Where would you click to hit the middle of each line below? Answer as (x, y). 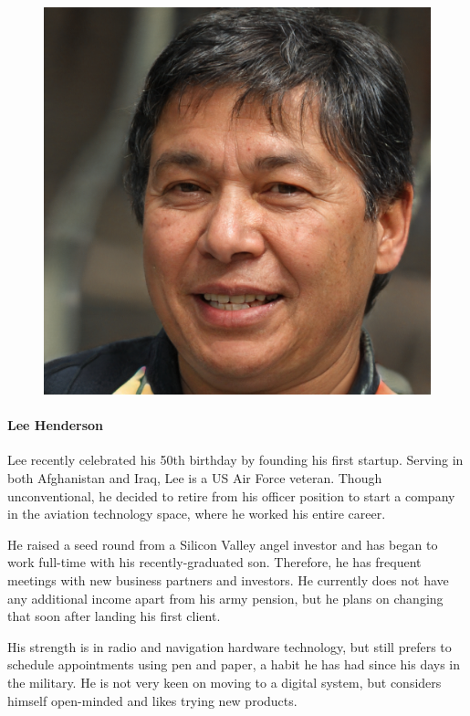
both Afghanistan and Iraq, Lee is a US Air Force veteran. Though (195, 477)
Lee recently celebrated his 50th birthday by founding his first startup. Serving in (235, 460)
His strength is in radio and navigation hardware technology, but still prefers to (230, 646)
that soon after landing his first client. (114, 616)
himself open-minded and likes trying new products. (152, 700)
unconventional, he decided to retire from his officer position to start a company (231, 495)
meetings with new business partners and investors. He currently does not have (228, 579)
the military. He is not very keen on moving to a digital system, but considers (225, 682)
